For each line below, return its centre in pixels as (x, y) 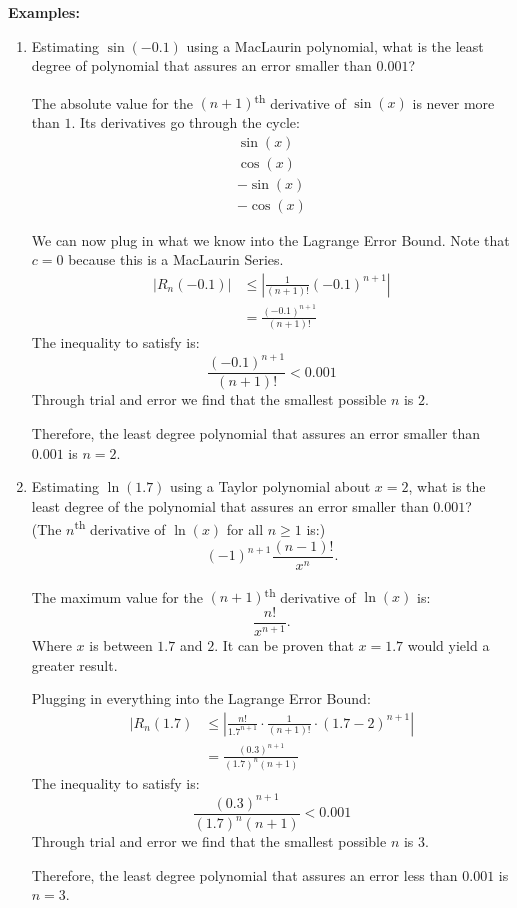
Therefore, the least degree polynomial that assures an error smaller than (256, 432)
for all (245, 528)
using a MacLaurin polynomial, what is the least (335, 45)
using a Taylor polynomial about (270, 486)
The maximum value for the (117, 596)
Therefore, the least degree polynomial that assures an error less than (244, 874)
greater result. (74, 664)
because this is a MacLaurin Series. (176, 259)
